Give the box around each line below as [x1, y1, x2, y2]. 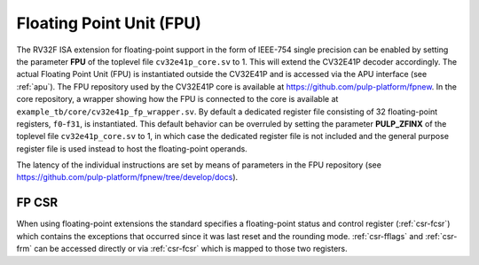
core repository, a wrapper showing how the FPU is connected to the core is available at [16, 94, 339, 105]
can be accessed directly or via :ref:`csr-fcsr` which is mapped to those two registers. [34, 244, 348, 254]
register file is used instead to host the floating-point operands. [16, 143, 247, 154]
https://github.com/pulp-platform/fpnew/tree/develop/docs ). [16, 172, 239, 183]
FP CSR [16, 195, 58, 210]
